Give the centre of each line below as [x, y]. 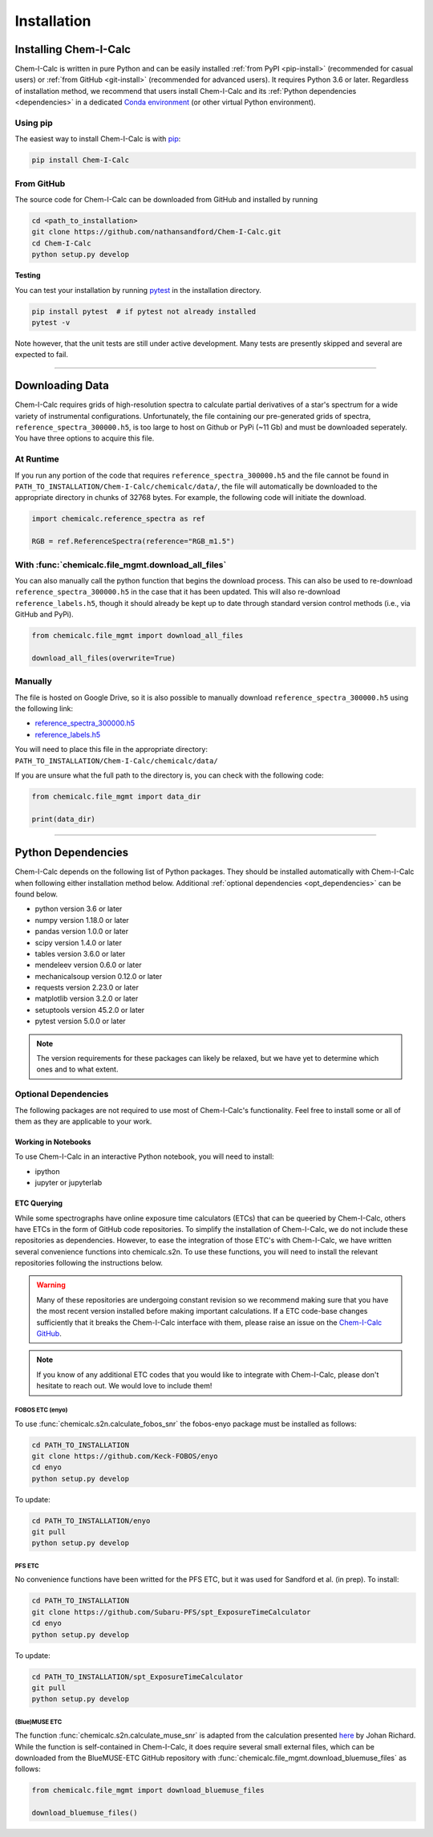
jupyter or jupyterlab [69, 1183]
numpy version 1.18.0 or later [82, 920]
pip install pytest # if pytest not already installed [144, 311]
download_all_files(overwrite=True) [104, 658]
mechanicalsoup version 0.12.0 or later [99, 976]
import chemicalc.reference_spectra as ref [119, 519]
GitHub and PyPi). [44, 615]
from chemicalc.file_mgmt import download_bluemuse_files [148, 1790]
